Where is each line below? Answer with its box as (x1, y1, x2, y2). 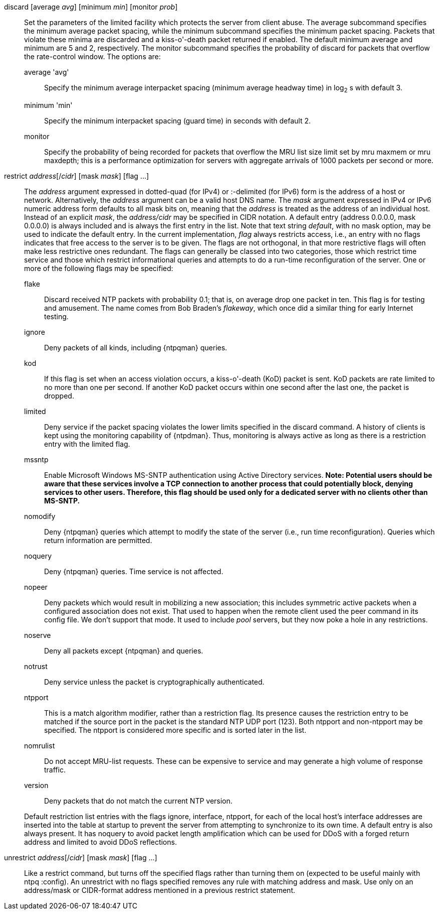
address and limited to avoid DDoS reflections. (24, 837, 177, 846)
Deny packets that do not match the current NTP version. (44, 796, 233, 805)
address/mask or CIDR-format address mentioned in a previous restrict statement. (24, 885, 295, 894)
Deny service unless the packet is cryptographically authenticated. (44, 677, 265, 686)
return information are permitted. (44, 536, 152, 545)
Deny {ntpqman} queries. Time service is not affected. (44, 567, 224, 576)
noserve (24, 630, 51, 639)
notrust (24, 662, 48, 671)
